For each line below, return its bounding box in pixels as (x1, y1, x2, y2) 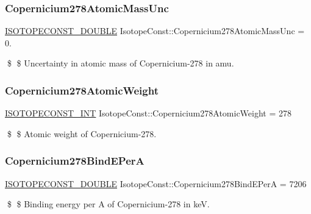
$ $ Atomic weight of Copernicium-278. (7, 127, 157, 140)
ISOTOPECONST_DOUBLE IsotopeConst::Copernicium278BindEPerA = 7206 (5, 177, 307, 190)
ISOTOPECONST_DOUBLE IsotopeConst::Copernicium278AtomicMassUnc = (5, 24, 305, 37)
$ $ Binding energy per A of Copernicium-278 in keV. (7, 198, 210, 210)
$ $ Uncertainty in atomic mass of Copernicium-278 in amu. (7, 57, 234, 70)
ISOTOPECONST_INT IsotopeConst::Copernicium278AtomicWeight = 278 (5, 107, 292, 119)
